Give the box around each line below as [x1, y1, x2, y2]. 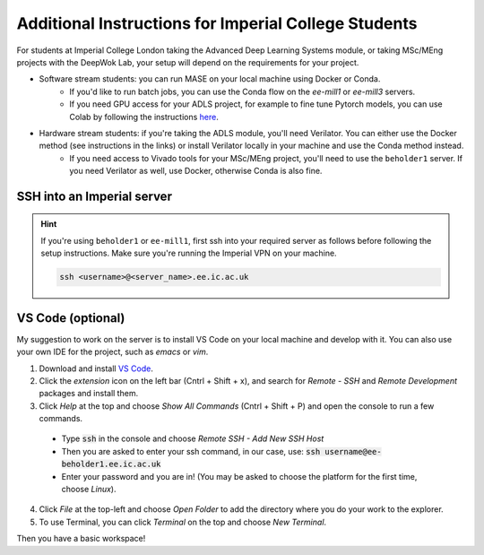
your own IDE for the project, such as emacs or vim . [16, 346, 209, 358]
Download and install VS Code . [39, 363, 154, 374]
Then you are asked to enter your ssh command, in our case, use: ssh [61, 446, 321, 456]
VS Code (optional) [16, 310, 125, 325]
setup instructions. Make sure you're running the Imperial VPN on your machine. [40, 247, 337, 259]
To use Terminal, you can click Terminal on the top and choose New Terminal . [39, 516, 327, 527]
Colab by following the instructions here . [69, 111, 220, 122]
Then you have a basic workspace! [16, 533, 146, 544]
